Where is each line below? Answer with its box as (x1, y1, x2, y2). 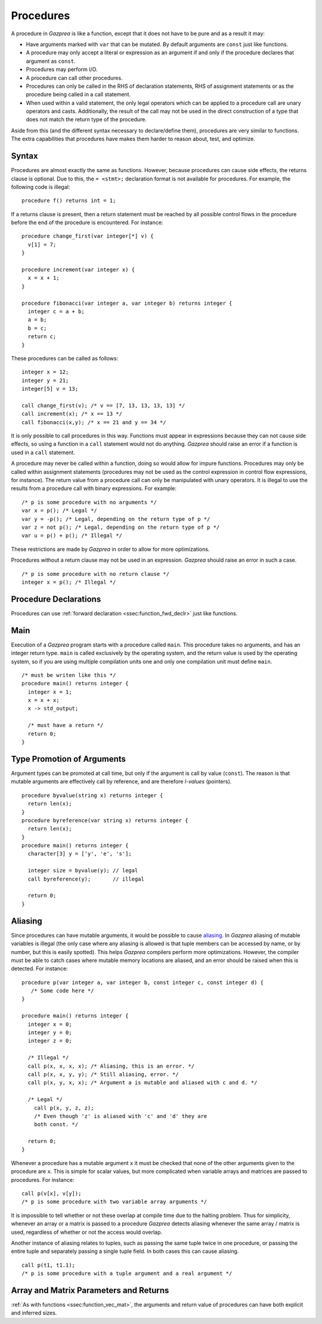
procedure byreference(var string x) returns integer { (21, 817, 188, 824)
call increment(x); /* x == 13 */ (21, 410, 122, 418)
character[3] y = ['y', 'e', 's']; (27, 850, 132, 857)
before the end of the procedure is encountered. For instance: (11, 219, 163, 226)
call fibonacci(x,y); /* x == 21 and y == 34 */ (21, 419, 166, 425)
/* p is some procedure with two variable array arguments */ (21, 1199, 208, 1205)
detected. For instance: (11, 965, 68, 972)
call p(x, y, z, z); (33, 1104, 94, 1111)
